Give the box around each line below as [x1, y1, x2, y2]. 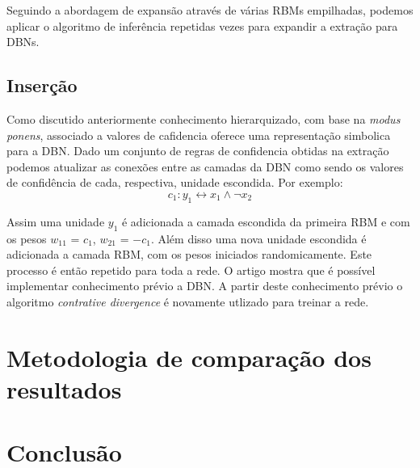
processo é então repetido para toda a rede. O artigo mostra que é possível [6, 261, 376, 278]
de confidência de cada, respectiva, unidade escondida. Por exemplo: [6, 174, 343, 191]
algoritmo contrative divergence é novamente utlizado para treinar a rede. [6, 293, 369, 310]
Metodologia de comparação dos [6, 340, 372, 373]
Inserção [6, 73, 78, 98]
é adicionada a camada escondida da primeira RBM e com [121, 213, 410, 230]
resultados [6, 372, 122, 405]
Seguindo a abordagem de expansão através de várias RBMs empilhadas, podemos [6, 2, 414, 18]
